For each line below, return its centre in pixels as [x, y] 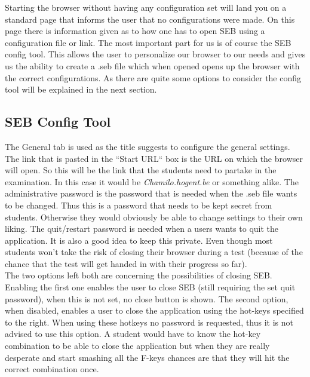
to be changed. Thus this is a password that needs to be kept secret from [139, 205]
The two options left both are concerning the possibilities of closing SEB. [139, 275]
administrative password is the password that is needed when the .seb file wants [151, 193]
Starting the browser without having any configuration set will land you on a [146, 7]
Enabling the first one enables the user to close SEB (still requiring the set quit [150, 287]
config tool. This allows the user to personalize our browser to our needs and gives [155, 54]
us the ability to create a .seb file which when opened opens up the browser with [152, 65]
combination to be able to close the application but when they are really [137, 346]
